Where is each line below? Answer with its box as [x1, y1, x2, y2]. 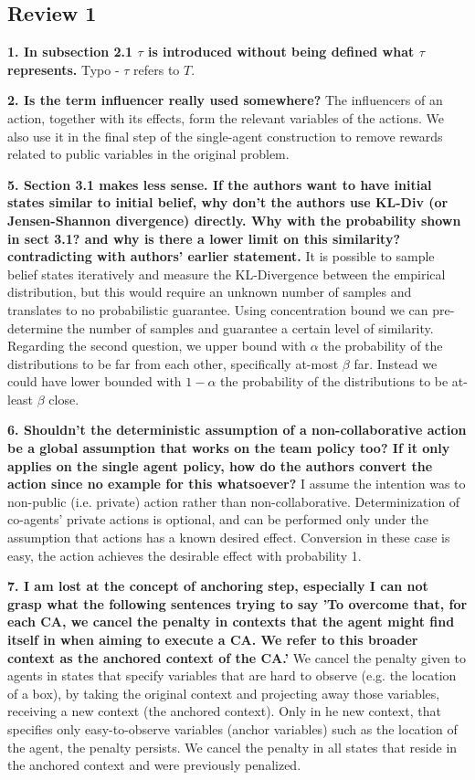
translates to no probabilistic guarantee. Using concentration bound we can [7, 300, 428, 319]
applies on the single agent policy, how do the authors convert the [7, 456, 433, 475]
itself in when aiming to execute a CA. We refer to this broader [7, 630, 418, 649]
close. [48, 389, 79, 408]
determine [7, 318, 63, 337]
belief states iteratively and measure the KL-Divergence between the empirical [7, 264, 446, 283]
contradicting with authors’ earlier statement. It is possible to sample [7, 247, 435, 266]
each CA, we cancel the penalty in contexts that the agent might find [7, 612, 455, 631]
